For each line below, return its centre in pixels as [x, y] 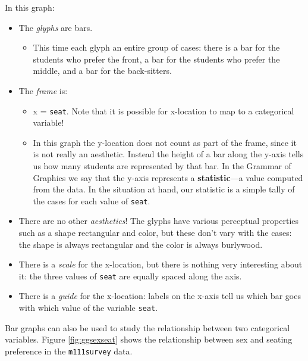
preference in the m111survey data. [69, 351]
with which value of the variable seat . [88, 308]
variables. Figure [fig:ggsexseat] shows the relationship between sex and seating [149, 339]
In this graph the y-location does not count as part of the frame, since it [165, 142]
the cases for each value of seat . [92, 200]
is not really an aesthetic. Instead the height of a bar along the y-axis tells [168, 154]
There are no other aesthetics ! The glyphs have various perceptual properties [159, 221]
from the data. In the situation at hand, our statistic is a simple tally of [164, 189]
